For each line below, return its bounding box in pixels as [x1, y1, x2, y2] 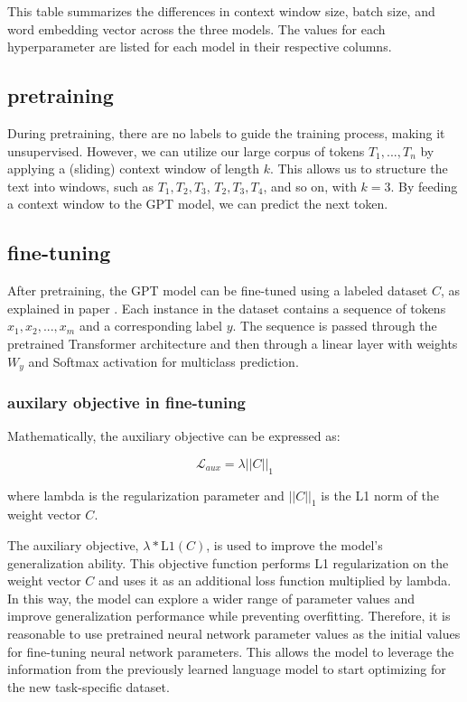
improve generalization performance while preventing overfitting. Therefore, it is [7, 606, 451, 625]
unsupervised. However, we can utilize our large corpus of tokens [7, 141, 365, 160]
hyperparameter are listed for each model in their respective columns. [7, 37, 392, 56]
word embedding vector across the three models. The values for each [7, 19, 386, 38]
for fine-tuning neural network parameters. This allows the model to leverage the [7, 641, 454, 660]
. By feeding [390, 176, 458, 195]
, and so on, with [263, 176, 357, 195]
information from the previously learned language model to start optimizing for [7, 660, 446, 679]
